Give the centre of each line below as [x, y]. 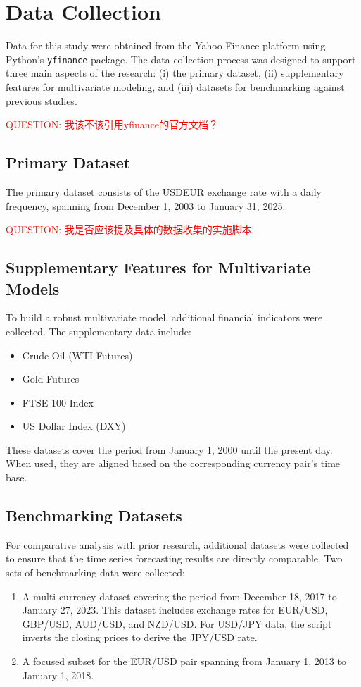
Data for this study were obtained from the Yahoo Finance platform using [166, 45]
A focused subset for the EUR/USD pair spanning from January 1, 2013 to [184, 661]
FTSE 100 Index [58, 402]
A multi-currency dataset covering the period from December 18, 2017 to [179, 596]
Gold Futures [51, 379]
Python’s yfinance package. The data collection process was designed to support [181, 59]
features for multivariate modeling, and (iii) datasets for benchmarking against [175, 86]
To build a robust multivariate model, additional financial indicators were [164, 317]
